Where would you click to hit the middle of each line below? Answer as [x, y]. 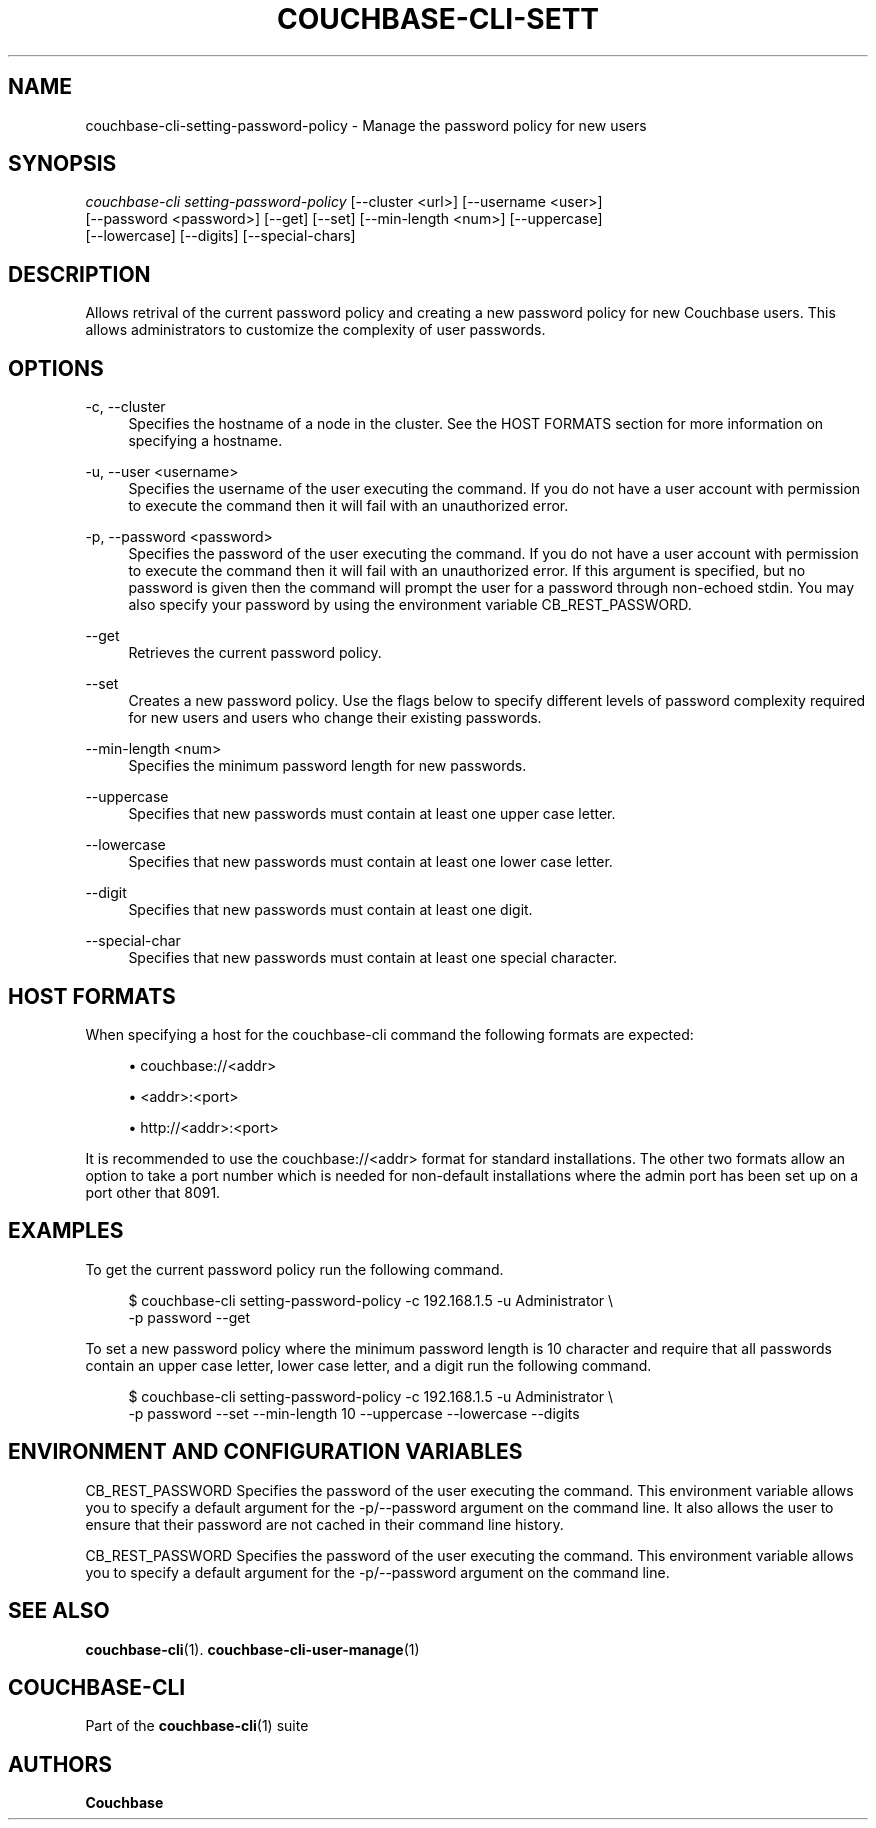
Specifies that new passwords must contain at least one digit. [330, 910]
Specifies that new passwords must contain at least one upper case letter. [372, 814]
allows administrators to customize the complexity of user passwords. [315, 330]
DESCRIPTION [79, 274]
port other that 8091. [153, 1192]
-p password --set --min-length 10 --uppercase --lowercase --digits [354, 1413]
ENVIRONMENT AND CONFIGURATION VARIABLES [265, 1452]
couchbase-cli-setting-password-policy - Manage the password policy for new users [366, 125]
